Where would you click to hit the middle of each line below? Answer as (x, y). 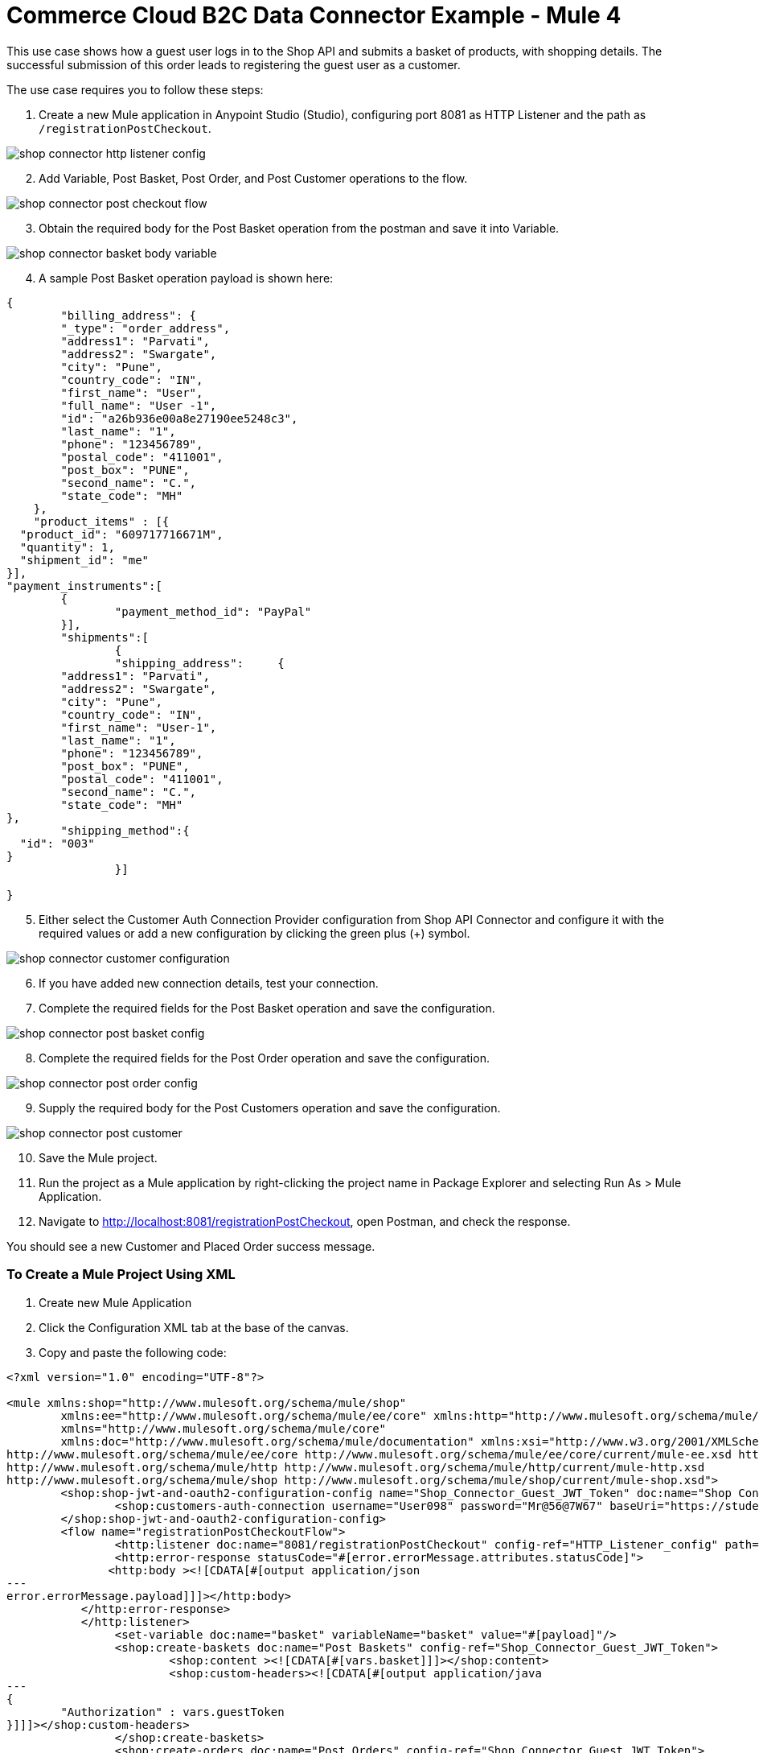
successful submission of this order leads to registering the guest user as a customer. (234, 64)
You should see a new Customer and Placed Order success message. (191, 1246)
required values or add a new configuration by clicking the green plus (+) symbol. (254, 933)
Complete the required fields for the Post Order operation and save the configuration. (264, 1058)
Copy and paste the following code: (133, 1352)
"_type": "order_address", (146, 328)
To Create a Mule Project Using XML (121, 1275)
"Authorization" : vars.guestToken (172, 1712)
